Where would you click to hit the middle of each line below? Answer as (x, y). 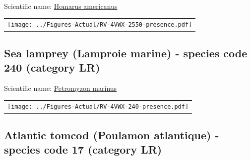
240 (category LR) (52, 67)
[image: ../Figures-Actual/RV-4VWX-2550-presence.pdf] (100, 25)
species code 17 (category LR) (83, 149)
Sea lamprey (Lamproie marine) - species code (126, 53)
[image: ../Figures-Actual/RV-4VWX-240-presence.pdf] (98, 107)
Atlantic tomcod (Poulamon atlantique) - (112, 135)
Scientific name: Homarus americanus (61, 6)
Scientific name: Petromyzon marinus (61, 88)
